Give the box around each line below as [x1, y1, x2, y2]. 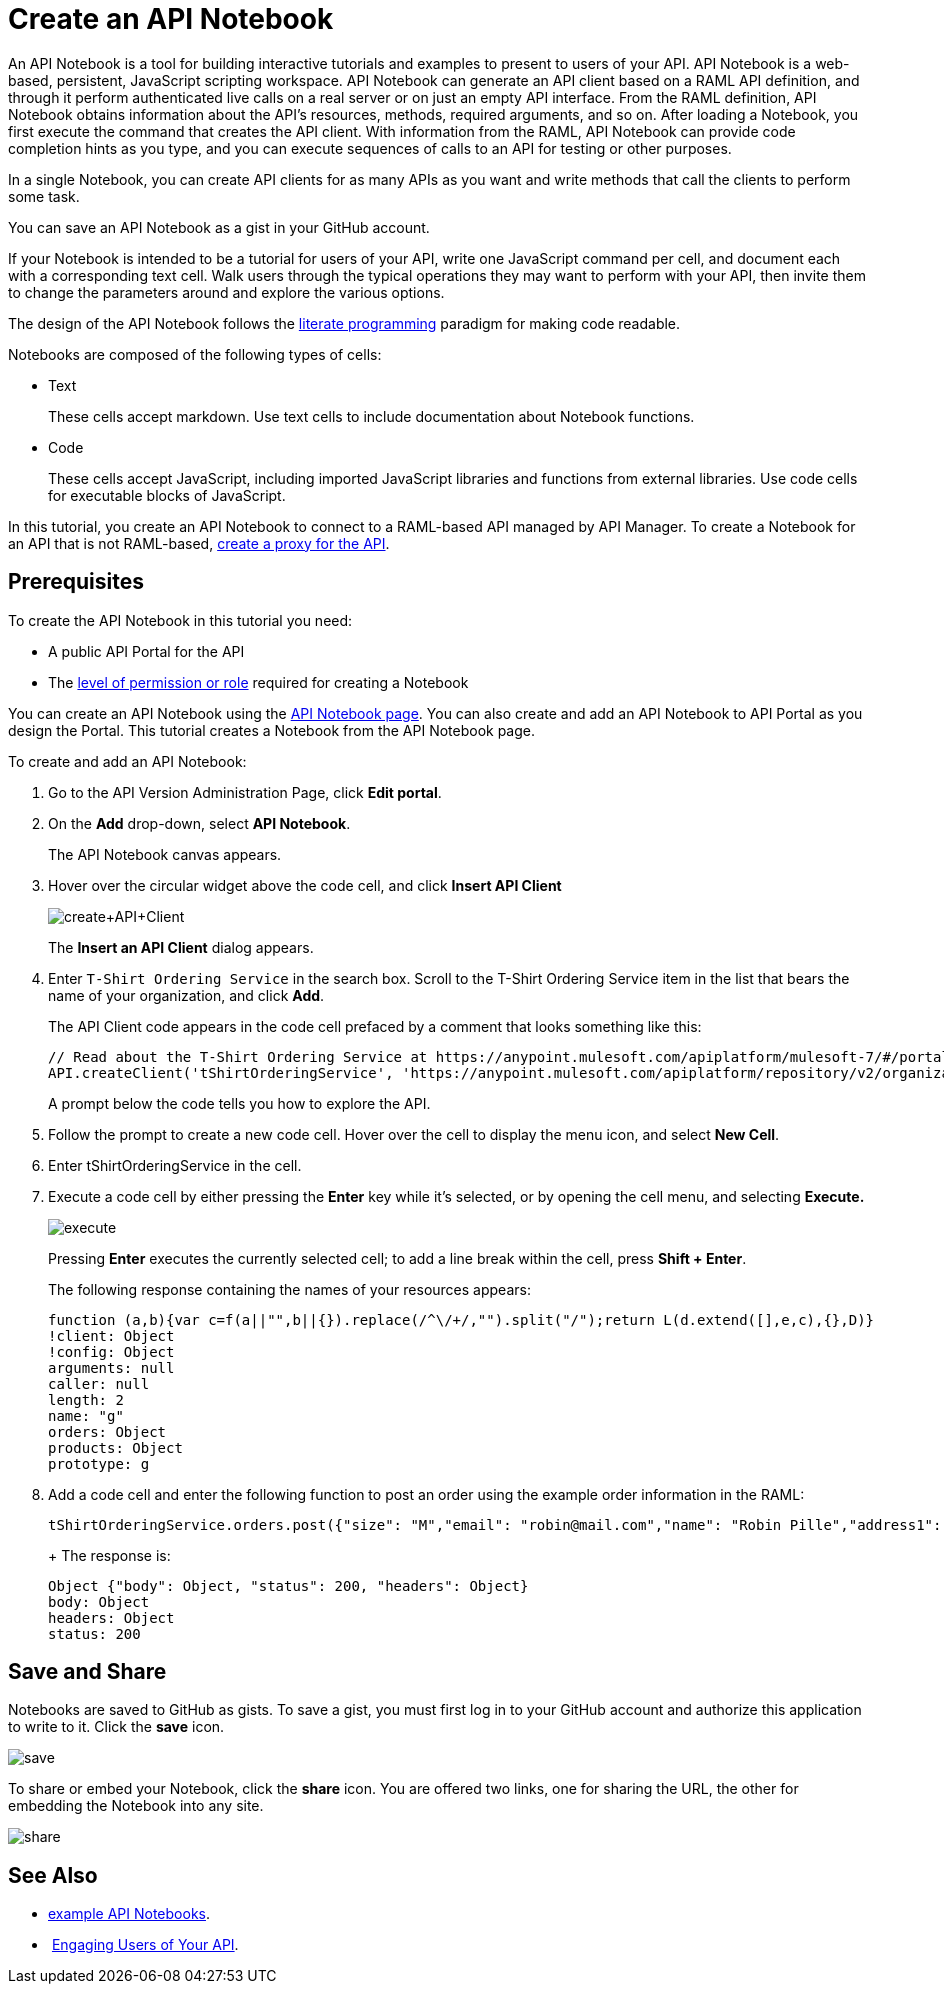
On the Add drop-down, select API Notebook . [48, 814, 351, 832]
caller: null [48, 1375, 150, 1392]
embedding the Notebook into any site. [8, 1797, 264, 1815]
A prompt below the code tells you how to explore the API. [48, 1094, 431, 1112]
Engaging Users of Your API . [51, 1936, 239, 1954]
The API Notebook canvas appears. [48, 845, 282, 863]
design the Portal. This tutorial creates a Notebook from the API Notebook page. [8, 721, 536, 739]
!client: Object [48, 1327, 175, 1344]
